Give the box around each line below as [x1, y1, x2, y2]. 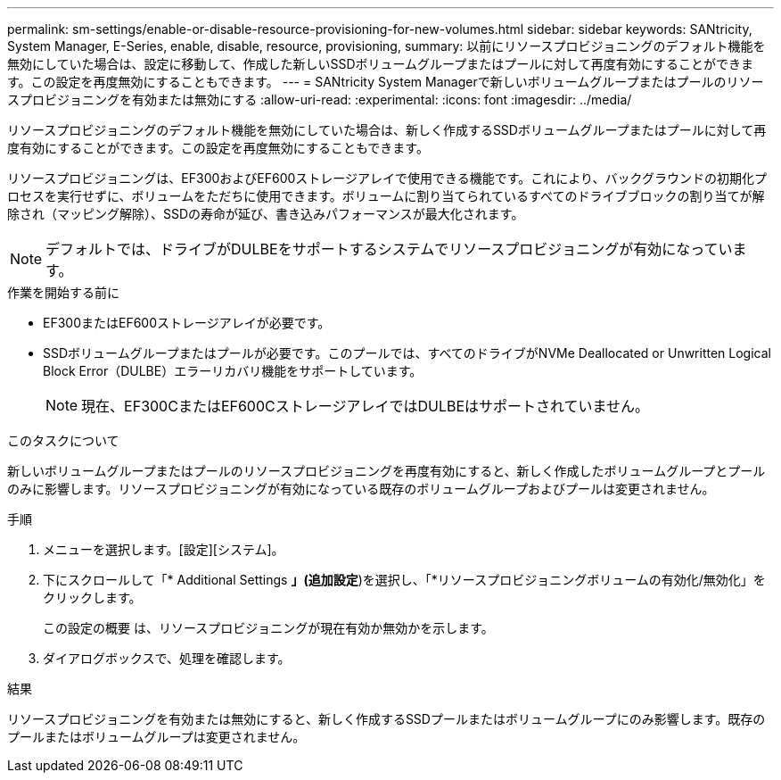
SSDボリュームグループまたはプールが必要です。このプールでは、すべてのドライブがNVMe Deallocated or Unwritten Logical [43, 345, 771, 361]
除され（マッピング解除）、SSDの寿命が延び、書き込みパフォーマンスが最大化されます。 [7, 206, 524, 221]
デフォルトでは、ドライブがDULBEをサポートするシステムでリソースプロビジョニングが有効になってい [45, 240, 733, 258]
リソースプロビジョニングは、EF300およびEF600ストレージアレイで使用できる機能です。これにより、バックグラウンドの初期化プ [7, 170, 767, 186]
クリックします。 [43, 590, 142, 605]
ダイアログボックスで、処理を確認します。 [43, 651, 291, 666]
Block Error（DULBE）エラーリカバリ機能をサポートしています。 [43, 363, 423, 378]
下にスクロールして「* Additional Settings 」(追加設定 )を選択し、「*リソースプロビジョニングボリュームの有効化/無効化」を [43, 572, 766, 587]
